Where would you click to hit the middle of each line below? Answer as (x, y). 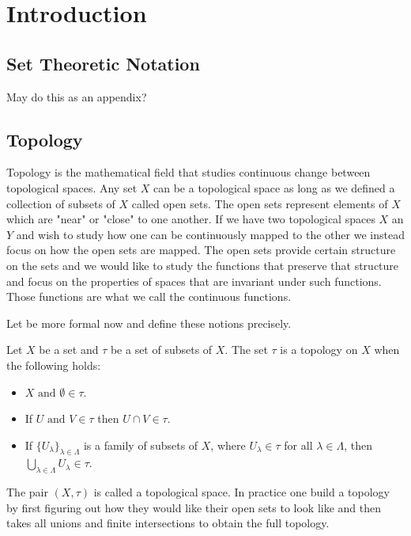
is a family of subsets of (141, 445)
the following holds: (54, 365)
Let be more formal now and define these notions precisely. (149, 323)
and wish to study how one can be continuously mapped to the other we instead (210, 234)
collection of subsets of (61, 203)
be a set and (69, 350)
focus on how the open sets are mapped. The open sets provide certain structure (201, 250)
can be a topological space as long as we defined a (274, 187)
